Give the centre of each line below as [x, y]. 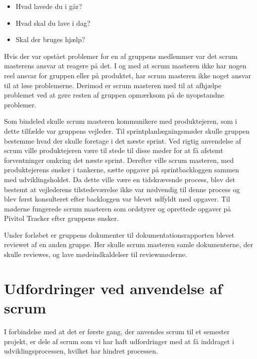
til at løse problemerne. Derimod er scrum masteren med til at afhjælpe [113, 85]
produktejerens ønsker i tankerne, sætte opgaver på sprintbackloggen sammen [122, 170]
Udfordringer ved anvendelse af [113, 288]
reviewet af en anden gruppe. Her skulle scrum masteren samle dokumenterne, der [128, 244]
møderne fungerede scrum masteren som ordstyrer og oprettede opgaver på [118, 208]
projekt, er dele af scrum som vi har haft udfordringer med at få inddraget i [119, 341]
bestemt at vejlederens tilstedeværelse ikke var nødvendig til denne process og [122, 189]
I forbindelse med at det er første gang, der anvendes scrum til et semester [117, 331]
